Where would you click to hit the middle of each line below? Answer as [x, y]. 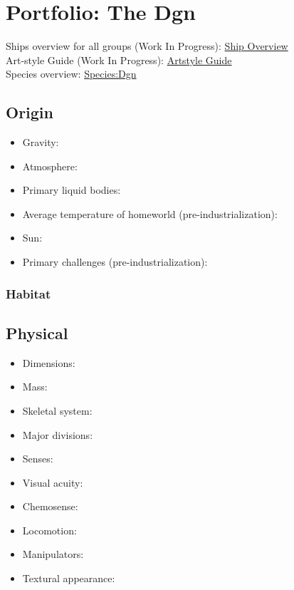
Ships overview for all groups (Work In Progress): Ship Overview [147, 46]
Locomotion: [49, 530]
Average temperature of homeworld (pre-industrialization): [150, 213]
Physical [37, 332]
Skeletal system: [57, 410]
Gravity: [41, 142]
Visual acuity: [53, 482]
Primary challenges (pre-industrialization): [115, 262]
